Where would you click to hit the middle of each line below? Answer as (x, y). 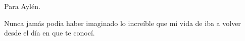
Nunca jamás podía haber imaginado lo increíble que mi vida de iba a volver (122, 23)
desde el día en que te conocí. (50, 33)
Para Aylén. (22, 6)
